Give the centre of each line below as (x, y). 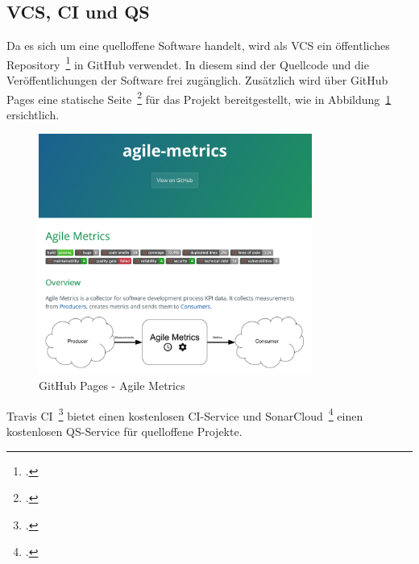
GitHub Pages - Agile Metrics (112, 386)
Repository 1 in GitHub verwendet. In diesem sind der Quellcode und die (188, 63)
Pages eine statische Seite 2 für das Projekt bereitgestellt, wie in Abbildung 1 (199, 97)
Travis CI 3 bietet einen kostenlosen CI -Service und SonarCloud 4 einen (185, 414)
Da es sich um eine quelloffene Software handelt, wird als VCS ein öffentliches (198, 46)
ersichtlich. (33, 114)
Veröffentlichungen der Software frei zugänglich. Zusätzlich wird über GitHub (197, 80)
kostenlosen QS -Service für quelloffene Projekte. (124, 431)
